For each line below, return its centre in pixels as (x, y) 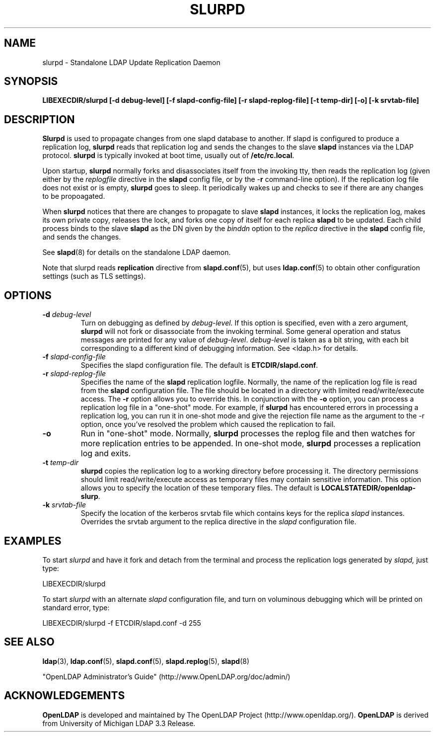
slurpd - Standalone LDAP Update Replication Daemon (131, 62)
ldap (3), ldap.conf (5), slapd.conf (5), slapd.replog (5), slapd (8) (146, 661)
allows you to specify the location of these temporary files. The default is (200, 488)
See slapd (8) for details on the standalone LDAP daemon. (137, 252)
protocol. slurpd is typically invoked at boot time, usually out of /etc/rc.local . (168, 156)
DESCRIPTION (39, 119)
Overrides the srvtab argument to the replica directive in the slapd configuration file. (218, 522)
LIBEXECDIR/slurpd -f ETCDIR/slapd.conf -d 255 (122, 623)
